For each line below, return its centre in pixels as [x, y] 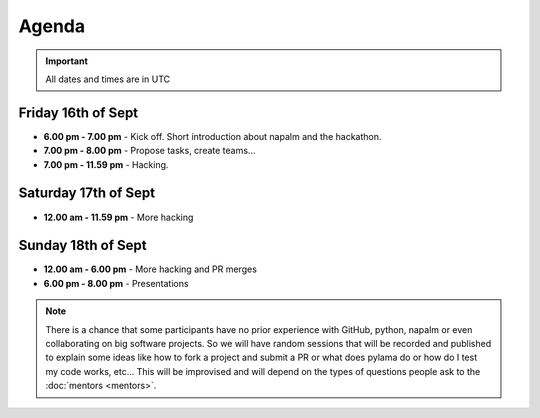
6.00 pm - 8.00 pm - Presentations [116, 283]
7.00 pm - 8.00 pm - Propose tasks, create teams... [149, 151]
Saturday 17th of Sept [86, 193]
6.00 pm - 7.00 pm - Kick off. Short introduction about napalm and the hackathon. [212, 136]
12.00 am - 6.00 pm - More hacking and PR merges [150, 269]
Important [67, 61]
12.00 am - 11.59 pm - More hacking [118, 217]
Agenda [51, 26]
